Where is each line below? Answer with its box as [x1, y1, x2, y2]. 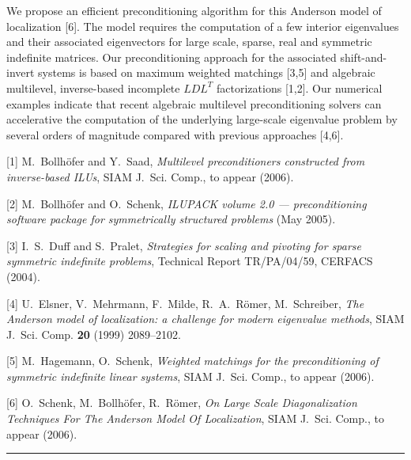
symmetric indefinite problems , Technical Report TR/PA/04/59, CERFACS [6, 253, 373, 269]
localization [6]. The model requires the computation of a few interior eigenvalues [6, 17, 399, 34]
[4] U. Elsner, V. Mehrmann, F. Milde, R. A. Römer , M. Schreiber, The [6, 295, 364, 311]
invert [6, 64, 35, 81]
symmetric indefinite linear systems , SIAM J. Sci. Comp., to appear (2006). [6, 367, 375, 384]
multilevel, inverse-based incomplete [6, 79, 180, 96]
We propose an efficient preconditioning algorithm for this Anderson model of [6, 2, 382, 18]
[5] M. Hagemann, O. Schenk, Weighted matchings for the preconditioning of [6, 352, 379, 369]
